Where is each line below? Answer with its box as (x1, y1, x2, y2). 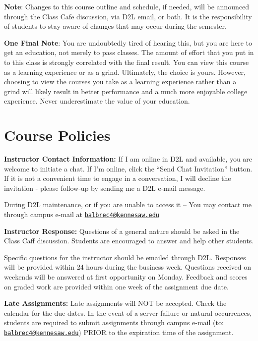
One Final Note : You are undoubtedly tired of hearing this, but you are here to (4, 37, 253, 48)
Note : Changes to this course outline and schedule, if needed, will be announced (4, 1, 249, 11)
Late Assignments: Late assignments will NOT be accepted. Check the (4, 298, 227, 308)
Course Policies (4, 125, 111, 145)
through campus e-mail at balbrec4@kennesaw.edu (4, 209, 160, 220)
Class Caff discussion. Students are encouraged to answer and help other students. (4, 235, 254, 246)
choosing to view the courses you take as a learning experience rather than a (4, 76, 237, 87)
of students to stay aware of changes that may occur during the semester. (4, 21, 227, 31)
